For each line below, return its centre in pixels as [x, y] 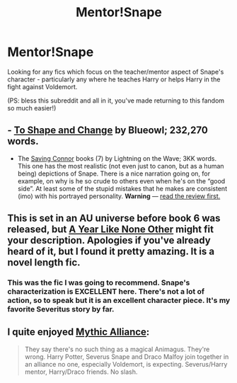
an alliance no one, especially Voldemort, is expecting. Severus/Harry [126, 364]
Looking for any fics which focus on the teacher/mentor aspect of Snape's [116, 72]
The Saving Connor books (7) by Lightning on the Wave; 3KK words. [117, 158]
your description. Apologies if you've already [109, 240]
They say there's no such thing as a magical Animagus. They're [117, 349]
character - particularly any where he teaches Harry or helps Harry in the [114, 79]
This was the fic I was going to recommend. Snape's [99, 282]
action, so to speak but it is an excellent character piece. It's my [119, 300]
